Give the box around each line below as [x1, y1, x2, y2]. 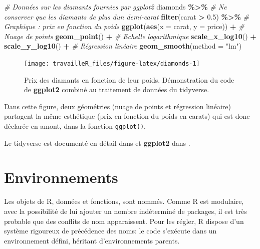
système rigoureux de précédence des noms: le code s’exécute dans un [4, 225, 217, 236]
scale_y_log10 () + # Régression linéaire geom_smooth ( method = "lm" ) [4, 41, 242, 51]
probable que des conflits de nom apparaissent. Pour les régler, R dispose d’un [4, 215, 244, 226]
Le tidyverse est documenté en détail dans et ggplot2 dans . [4, 137, 190, 148]
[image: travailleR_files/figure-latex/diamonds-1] [24, 60, 200, 67]
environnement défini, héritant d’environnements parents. [4, 235, 180, 245]
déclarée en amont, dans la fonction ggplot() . [4, 121, 146, 131]
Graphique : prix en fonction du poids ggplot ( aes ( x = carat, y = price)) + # [4, 21, 244, 32]
